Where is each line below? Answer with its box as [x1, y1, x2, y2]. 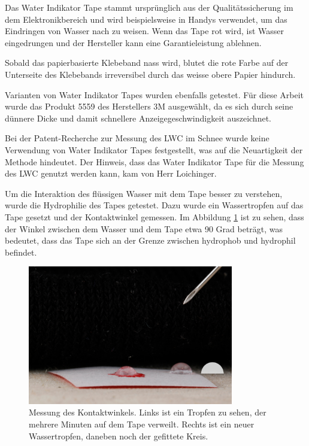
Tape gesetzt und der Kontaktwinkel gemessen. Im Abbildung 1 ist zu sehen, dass [5, 210, 304, 223]
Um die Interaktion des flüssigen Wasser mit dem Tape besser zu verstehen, [5, 187, 283, 199]
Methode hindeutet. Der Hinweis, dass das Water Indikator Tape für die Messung [5, 155, 304, 168]
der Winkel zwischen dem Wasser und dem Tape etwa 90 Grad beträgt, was [5, 222, 283, 235]
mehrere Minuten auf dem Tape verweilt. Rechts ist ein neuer [29, 418, 255, 430]
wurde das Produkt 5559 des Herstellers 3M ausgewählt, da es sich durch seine [5, 100, 293, 113]
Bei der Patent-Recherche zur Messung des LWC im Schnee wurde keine [5, 132, 269, 144]
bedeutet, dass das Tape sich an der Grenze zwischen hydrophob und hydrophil [5, 234, 296, 247]
